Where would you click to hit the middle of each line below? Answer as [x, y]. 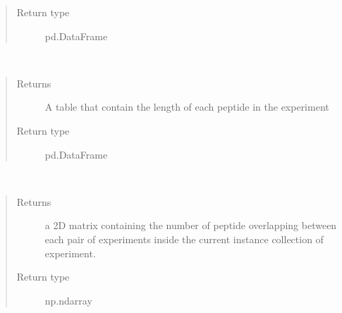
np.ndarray [68, 300]
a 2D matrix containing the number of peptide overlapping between [191, 225]
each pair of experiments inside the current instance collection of [184, 239]
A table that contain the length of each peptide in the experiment [187, 107]
